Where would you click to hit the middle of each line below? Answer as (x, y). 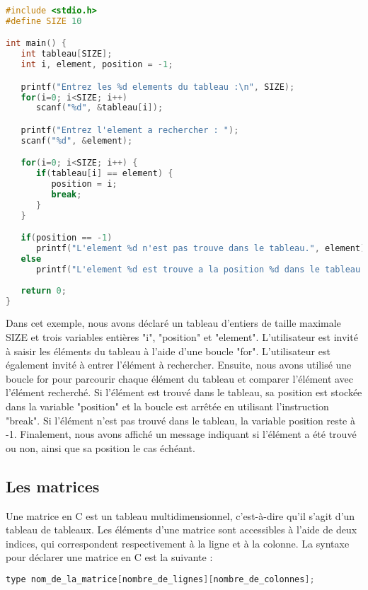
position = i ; (84, 184)
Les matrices (53, 486)
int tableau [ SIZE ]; (67, 54)
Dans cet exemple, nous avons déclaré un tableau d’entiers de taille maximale (173, 323)
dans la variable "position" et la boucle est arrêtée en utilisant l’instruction (167, 406)
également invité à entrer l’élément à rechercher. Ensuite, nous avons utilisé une (179, 365)
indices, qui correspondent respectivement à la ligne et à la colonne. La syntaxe (178, 543)
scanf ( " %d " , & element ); (77, 140)
